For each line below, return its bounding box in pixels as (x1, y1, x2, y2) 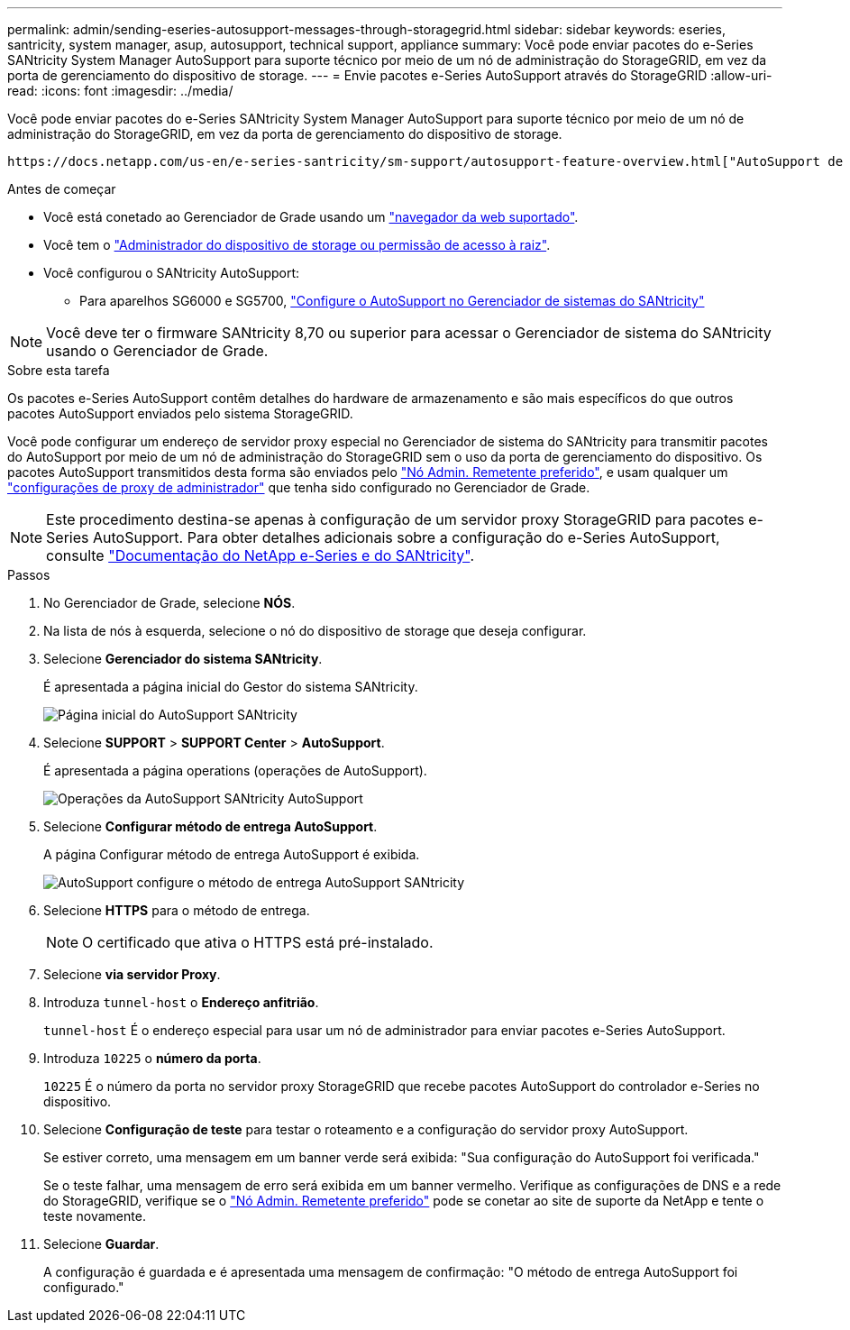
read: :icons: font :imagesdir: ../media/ (7, 83, 233, 98)
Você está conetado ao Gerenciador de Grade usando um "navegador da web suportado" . (43, 209, 579, 225)
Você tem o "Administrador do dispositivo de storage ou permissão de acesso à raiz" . (43, 237, 551, 252)
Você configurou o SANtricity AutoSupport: (43, 265, 300, 280)
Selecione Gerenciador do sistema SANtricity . (43, 651, 323, 666)
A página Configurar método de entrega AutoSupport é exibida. (43, 847, 420, 862)
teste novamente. (43, 1208, 146, 1224)
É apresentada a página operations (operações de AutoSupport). (43, 763, 427, 778)
